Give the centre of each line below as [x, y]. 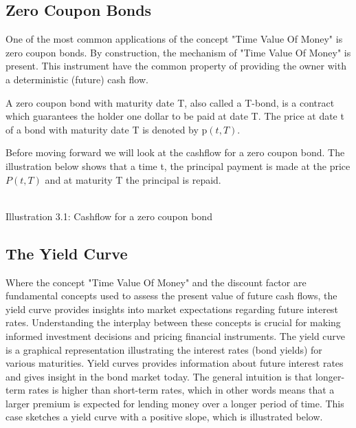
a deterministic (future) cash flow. [77, 79]
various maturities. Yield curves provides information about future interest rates [175, 363]
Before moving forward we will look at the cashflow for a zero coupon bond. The [175, 152]
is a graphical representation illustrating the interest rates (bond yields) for [164, 349]
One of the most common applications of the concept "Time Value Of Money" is [174, 39]
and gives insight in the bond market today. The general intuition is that [159, 376]
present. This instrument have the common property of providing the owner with [176, 66]
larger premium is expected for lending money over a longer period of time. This [175, 403]
